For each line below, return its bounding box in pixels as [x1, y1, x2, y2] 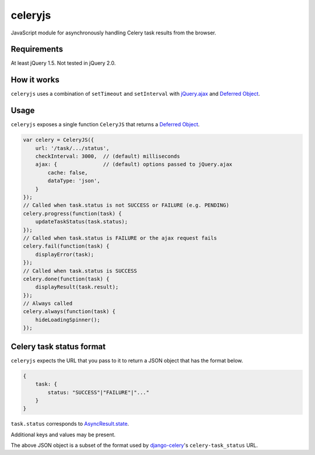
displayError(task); [35, 251, 94, 258]
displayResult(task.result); [35, 284, 119, 290]
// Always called [23, 300, 73, 307]
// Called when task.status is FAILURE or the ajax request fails [23, 234, 217, 241]
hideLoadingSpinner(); [35, 316, 100, 323]
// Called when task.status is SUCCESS [23, 268, 137, 274]
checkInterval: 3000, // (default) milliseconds [35, 153, 180, 160]
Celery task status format [10, 342, 106, 352]
